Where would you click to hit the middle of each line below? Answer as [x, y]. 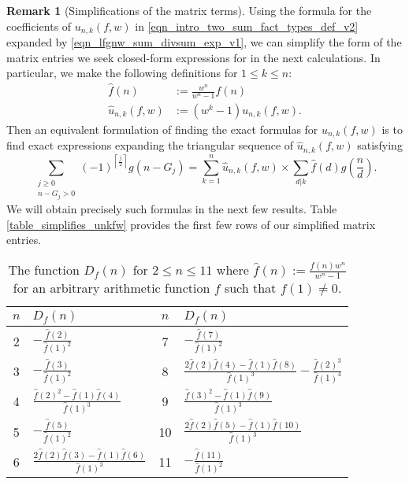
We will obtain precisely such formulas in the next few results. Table [172, 209]
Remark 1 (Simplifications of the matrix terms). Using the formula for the [189, 10]
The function [44, 269]
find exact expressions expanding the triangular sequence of [150, 145]
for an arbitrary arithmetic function [112, 288]
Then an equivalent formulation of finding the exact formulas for [162, 129]
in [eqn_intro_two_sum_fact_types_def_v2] [247, 26]
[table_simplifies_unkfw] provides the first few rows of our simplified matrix [191, 224]
